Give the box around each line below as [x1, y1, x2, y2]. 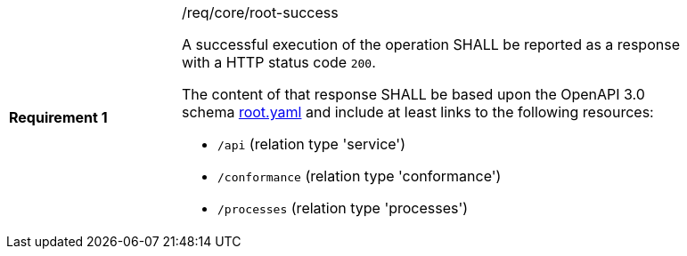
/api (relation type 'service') [217, 135, 405, 153]
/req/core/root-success [182, 4, 339, 21]
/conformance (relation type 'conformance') [217, 167, 502, 185]
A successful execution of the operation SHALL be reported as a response [182, 36, 680, 53]
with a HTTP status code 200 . [182, 53, 376, 71]
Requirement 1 [9, 108, 108, 126]
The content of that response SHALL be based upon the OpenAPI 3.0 [182, 85, 645, 103]
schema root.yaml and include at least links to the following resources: [182, 103, 654, 121]
